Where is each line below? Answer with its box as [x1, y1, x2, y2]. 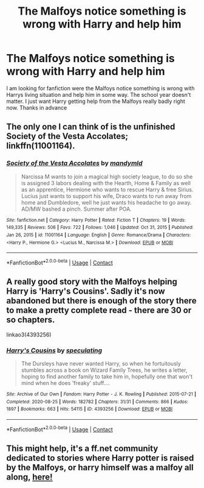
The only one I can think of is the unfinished [6, 122, 175, 132]
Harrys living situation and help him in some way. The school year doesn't [6, 91, 191, 98]
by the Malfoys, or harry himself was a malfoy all [6, 462, 194, 473]
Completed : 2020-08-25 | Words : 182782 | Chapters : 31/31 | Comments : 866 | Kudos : [6, 398, 188, 405]
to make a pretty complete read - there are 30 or [6, 305, 192, 316]
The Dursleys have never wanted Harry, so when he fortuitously [21, 360, 181, 367]
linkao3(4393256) [6, 331, 52, 338]
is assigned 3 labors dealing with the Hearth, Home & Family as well [21, 179, 191, 186]
